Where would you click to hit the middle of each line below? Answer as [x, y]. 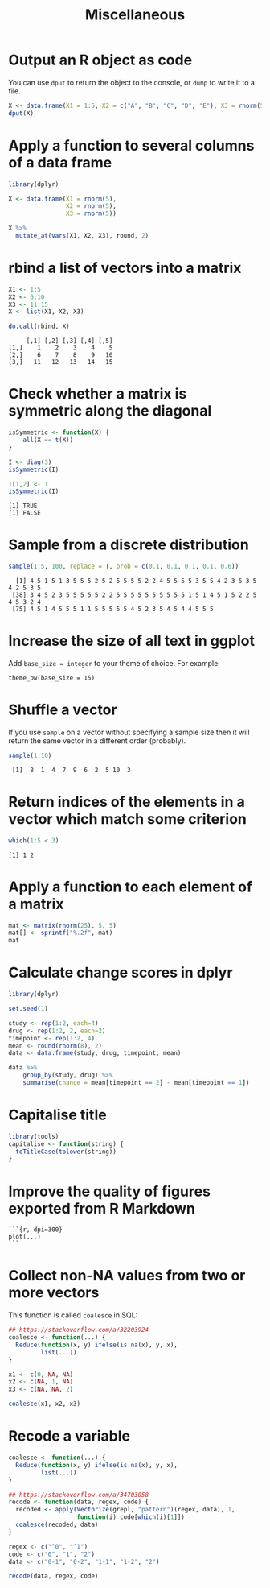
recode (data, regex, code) [53, 1576]
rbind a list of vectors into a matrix [125, 268]
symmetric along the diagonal [110, 411]
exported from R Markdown [102, 1208]
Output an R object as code [100, 60]
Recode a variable [70, 1436]
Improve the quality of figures [110, 1191]
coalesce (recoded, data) [57, 1524]
